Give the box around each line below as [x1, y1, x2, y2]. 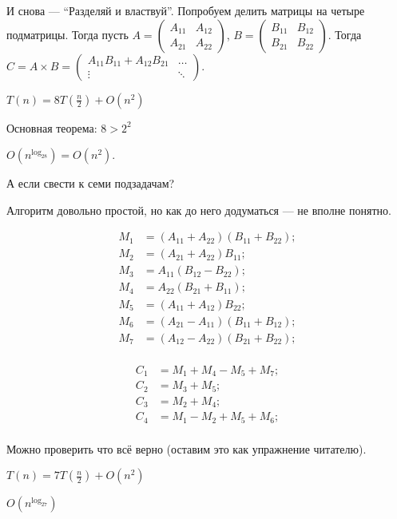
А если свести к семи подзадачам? [6, 175, 175, 192]
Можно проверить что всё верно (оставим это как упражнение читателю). [6, 440, 367, 457]
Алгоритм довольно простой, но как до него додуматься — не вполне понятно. [6, 201, 391, 218]
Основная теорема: [6, 119, 97, 136]
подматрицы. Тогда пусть [6, 26, 129, 42]
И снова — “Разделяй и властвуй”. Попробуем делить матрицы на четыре [6, 2, 365, 18]
